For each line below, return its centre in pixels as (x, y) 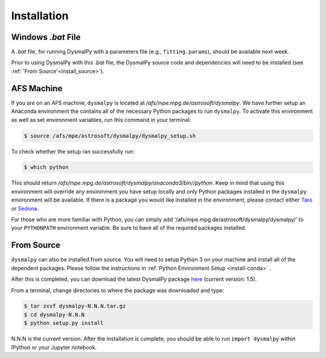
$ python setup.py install (64, 323)
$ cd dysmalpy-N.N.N (54, 315)
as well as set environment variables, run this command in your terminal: (101, 120)
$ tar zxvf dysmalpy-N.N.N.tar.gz (75, 306)
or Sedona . (25, 208)
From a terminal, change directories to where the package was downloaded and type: (118, 290)
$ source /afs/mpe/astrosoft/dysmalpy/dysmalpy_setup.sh (110, 136)
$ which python (46, 167)
